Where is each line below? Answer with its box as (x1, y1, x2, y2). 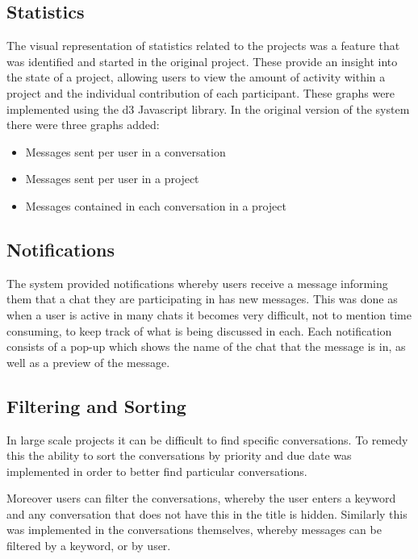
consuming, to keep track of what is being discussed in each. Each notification (6, 322, 392, 339)
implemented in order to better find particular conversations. (6, 462, 307, 479)
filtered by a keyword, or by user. (6, 537, 171, 554)
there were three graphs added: (6, 116, 160, 133)
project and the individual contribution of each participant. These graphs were (6, 84, 395, 101)
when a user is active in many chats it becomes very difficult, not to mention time (6, 306, 412, 323)
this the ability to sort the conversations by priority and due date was (6, 447, 352, 464)
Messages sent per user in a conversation (25, 143, 226, 160)
